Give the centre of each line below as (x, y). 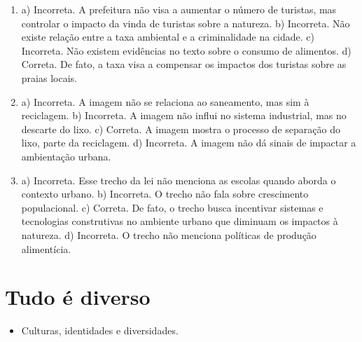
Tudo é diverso (78, 297)
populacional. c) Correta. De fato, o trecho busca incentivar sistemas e (172, 207)
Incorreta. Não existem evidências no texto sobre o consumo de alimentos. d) (186, 50)
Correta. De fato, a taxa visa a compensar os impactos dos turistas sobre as (184, 64)
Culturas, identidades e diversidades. (100, 330)
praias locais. (49, 77)
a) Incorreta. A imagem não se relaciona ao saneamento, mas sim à (165, 101)
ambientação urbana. (66, 156)
